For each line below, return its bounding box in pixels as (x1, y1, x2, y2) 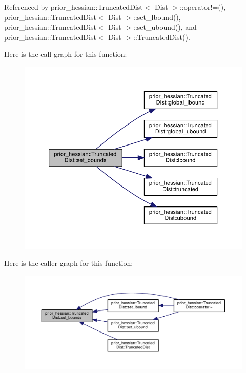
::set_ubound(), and (133, 22, 197, 32)
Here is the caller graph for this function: (4, 258, 133, 268)
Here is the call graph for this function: (4, 49, 127, 59)
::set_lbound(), (133, 11, 181, 22)
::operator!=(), (179, 2, 226, 12)
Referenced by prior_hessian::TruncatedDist (4, 2, 143, 12)
